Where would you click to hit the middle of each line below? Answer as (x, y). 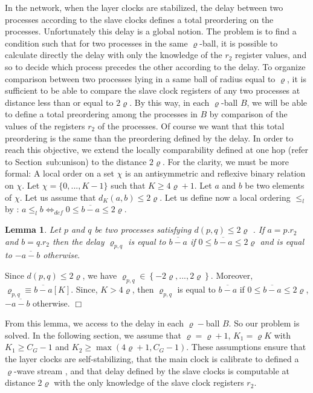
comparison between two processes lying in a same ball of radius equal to (140, 78)
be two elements (275, 185)
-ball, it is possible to (239, 43)
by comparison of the (248, 114)
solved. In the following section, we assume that (93, 335)
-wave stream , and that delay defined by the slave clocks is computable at (152, 370)
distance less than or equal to (59, 102)
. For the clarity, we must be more (226, 161)
